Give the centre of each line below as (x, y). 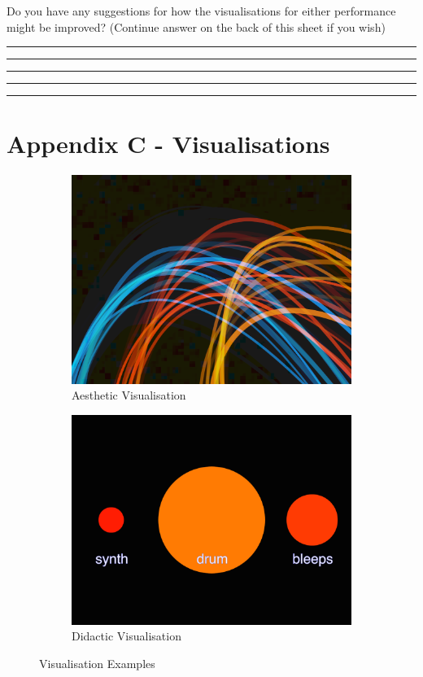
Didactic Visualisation (126, 636)
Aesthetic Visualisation (129, 395)
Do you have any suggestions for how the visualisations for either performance (201, 11)
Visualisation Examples (97, 663)
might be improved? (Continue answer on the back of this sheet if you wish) (196, 26)
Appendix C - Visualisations (168, 144)
